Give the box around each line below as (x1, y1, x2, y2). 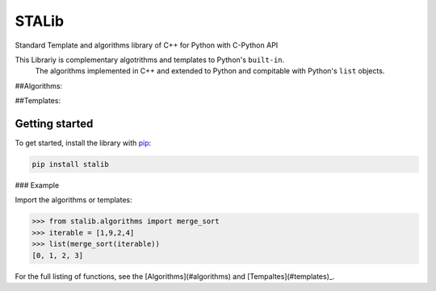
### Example (15, 180, 60, 189)
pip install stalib (31, 160, 109, 168)
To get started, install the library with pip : (15, 138, 152, 148)
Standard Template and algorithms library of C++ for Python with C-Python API (15, 40, 279, 50)
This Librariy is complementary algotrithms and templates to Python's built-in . (15, 55, 285, 64)
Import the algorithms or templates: (15, 195, 132, 205)
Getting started (15, 117, 94, 131)
